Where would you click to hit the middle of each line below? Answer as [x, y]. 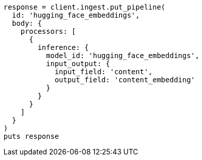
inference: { [63, 47]
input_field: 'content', [104, 72]
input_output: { [78, 64]
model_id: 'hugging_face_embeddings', [123, 56]
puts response [31, 136]
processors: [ [48, 31]
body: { [27, 23]
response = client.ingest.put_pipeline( [85, 7]
